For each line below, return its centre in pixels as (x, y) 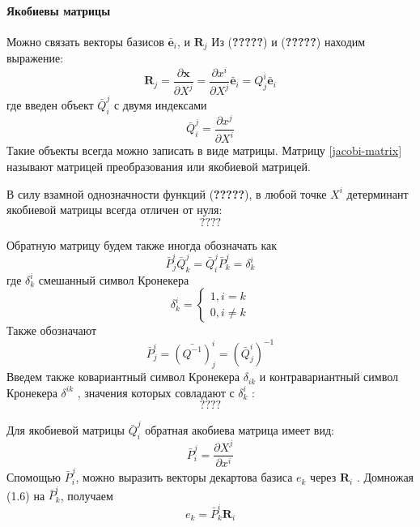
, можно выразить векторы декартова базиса (184, 477)
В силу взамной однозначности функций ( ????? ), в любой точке (167, 193)
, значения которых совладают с (156, 392)
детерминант (378, 193)
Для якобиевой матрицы (66, 430)
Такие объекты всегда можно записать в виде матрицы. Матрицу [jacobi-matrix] (204, 150)
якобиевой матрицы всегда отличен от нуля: (115, 210)
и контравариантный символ (329, 377)
